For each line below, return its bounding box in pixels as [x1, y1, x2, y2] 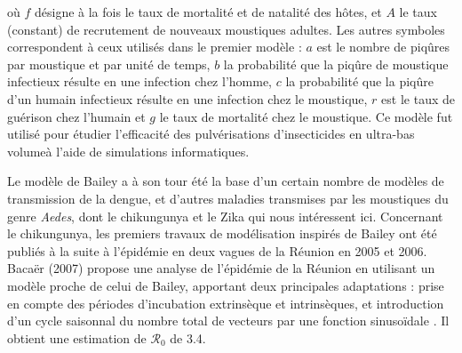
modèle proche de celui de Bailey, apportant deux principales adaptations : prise [7, 276, 444, 294]
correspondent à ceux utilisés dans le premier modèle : [7, 37, 302, 56]
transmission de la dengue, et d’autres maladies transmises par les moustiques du [7, 189, 449, 207]
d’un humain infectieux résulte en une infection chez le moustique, [7, 89, 368, 108]
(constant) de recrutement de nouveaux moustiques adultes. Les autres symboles [7, 20, 445, 38]
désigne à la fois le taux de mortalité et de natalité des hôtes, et [34, 3, 382, 20]
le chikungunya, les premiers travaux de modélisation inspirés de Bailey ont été [7, 224, 437, 243]
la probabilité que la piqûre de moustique [223, 54, 449, 73]
